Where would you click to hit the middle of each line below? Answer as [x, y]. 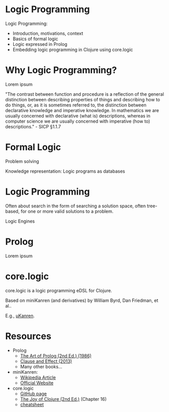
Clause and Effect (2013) [46, 361]
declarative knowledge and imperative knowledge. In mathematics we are [82, 110]
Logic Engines [20, 221]
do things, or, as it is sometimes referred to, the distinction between [76, 105]
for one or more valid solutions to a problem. [67, 211]
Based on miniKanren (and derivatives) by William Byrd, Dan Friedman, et [82, 300]
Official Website [37, 382]
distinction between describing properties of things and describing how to [83, 99]
